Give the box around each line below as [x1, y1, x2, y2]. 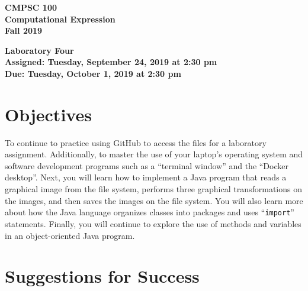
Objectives [5, 102, 92, 126]
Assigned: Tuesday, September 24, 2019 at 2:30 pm [5, 56, 217, 68]
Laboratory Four [5, 44, 74, 56]
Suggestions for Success [5, 264, 200, 288]
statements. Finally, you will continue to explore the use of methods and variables [5, 217, 301, 229]
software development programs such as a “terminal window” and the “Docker [5, 159, 288, 172]
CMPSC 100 [5, 1, 57, 13]
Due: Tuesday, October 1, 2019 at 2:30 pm [5, 67, 181, 79]
